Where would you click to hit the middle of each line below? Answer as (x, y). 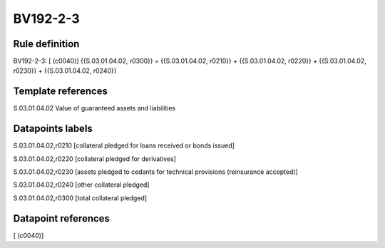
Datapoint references (62, 218)
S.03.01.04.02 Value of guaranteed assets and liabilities (94, 108)
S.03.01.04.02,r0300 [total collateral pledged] (80, 198)
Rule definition (46, 44)
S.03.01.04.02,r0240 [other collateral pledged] (81, 185)
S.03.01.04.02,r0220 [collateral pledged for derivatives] (94, 159)
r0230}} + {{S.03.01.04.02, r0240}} (65, 71)
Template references (61, 92)
